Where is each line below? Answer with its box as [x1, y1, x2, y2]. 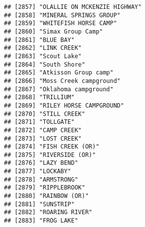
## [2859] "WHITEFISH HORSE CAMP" [4, 20, 117, 27]
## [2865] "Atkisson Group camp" [4, 69, 113, 76]
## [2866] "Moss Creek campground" [4, 77, 121, 84]
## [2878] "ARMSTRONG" [4, 176, 78, 183]
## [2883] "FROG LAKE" [4, 217, 78, 225]
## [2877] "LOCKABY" [4, 168, 72, 175]
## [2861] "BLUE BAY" [4, 36, 75, 43]
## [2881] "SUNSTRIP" [4, 200, 75, 208]
